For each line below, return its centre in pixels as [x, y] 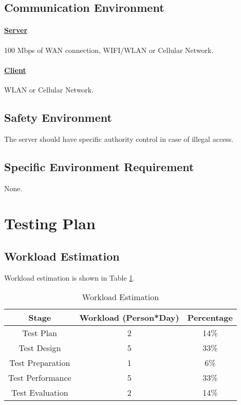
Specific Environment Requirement [99, 166]
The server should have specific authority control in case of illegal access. [119, 139]
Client [15, 70]
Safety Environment [58, 117]
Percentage [210, 318]
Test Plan [40, 333]
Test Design [40, 348]
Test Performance [40, 378]
